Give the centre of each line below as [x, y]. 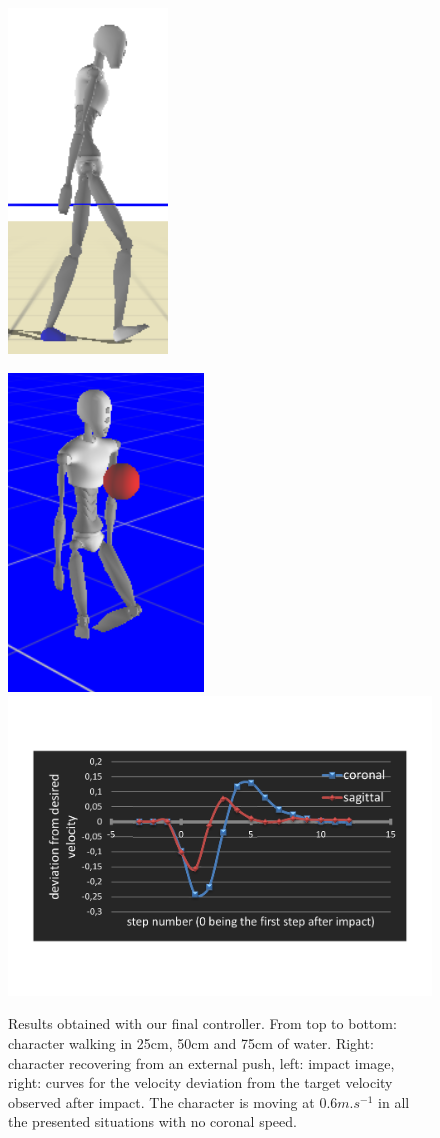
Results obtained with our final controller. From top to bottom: [202, 1023]
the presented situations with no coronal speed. [152, 1121]
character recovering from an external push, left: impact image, [201, 1062]
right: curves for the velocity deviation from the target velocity [200, 1082]
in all [394, 1101]
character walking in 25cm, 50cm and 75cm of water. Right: [191, 1043]
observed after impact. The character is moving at [161, 1101]
